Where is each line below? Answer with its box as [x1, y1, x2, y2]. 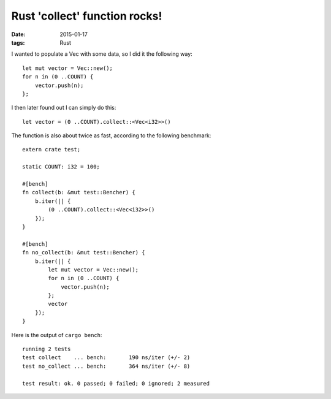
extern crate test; [22, 146, 81, 153]
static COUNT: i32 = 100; [22, 163, 101, 170]
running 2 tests [22, 346, 71, 352]
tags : [11, 39, 25, 46]
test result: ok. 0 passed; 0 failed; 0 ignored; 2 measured [22, 380, 210, 387]
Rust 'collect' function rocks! [11, 9, 162, 23]
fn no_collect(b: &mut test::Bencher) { [22, 249, 145, 256]
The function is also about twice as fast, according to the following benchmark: [11, 132, 211, 139]
